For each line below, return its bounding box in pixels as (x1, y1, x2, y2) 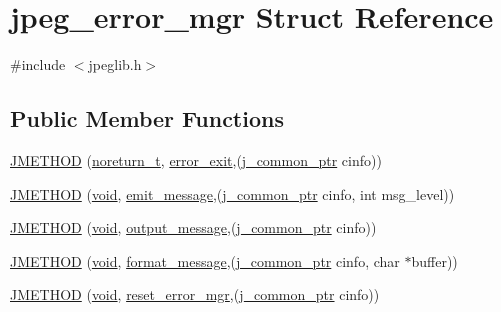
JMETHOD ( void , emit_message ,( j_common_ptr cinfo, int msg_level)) (10, 183, 455, 204)
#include (10, 54, 66, 75)
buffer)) (411, 250, 458, 271)
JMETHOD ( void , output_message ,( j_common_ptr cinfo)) (10, 217, 377, 238)
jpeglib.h (88, 54, 142, 75)
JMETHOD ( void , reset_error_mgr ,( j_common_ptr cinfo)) (10, 284, 380, 305)
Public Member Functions (10, 103, 284, 134)
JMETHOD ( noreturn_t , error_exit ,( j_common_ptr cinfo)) (10, 149, 382, 170)
